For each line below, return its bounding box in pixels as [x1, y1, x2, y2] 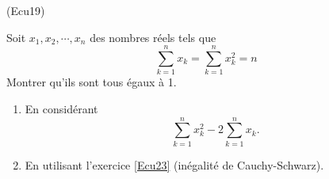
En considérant [25, 100, 98, 116]
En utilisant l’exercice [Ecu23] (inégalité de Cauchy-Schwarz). [25, 156, 324, 173]
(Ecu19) [6, 2, 45, 18]
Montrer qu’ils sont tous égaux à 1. [6, 74, 177, 90]
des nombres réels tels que [90, 29, 216, 45]
